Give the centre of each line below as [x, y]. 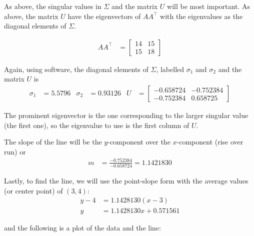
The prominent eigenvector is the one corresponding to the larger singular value [126, 115]
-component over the [139, 142]
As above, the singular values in [53, 6]
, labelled [170, 69]
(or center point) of [33, 190]
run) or [15, 151]
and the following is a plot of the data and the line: [82, 227]
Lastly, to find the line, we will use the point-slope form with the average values [126, 181]
